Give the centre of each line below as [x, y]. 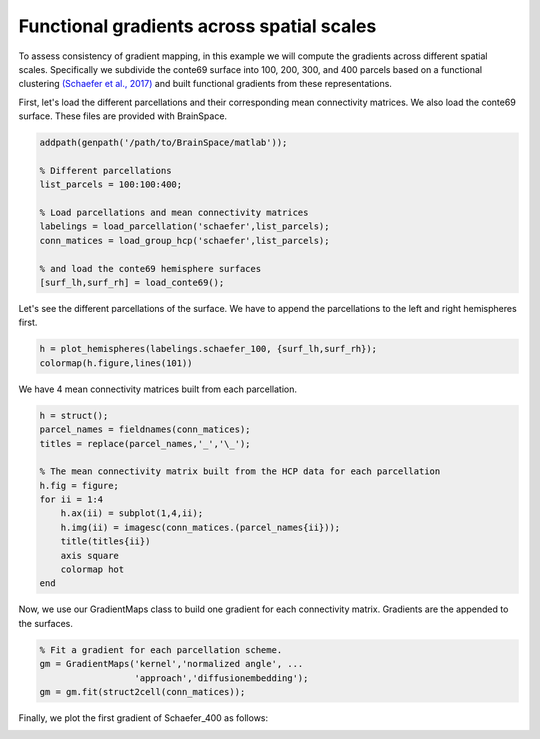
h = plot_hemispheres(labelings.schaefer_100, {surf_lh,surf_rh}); [208, 349]
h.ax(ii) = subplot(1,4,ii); [132, 513]
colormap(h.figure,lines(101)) [116, 363]
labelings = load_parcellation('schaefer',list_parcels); [184, 226]
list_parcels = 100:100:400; [111, 184]
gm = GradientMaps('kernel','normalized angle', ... [171, 664]
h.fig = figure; [79, 485]
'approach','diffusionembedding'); [221, 678]
